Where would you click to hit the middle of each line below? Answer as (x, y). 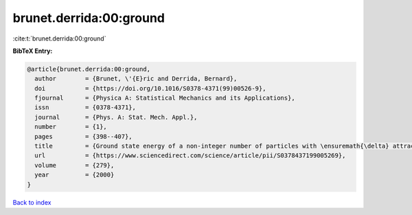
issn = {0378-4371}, (85, 107)
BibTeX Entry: (33, 51)
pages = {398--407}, (84, 136)
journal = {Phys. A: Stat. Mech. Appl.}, (116, 117)
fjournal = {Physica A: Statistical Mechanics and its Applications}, (165, 98)
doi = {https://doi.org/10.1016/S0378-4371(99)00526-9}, (150, 88)
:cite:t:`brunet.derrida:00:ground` (59, 38)
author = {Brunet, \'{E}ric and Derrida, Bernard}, (136, 79)
